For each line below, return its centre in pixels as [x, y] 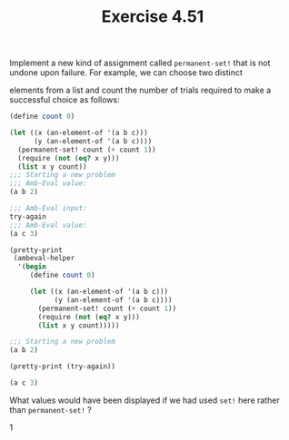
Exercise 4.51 [153, 17]
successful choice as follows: [65, 100]
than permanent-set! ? [51, 409]
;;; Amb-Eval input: [49, 209]
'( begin [32, 267]
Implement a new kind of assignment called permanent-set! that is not [140, 63]
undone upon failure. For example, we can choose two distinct [126, 73]
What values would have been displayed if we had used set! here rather [144, 400]
